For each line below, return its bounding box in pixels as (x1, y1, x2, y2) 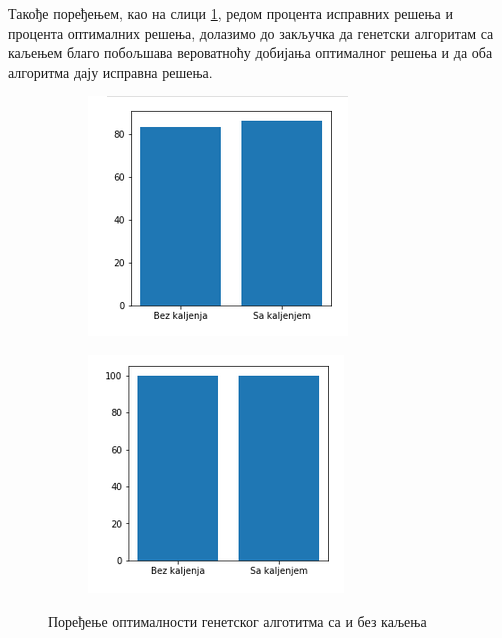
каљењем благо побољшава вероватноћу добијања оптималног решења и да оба (8, 42, 493, 63)
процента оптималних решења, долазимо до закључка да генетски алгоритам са (8, 22, 494, 43)
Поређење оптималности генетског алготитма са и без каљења (48, 610, 427, 631)
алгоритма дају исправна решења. (8, 61, 213, 82)
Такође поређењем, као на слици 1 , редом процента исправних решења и (8, 3, 453, 23)
